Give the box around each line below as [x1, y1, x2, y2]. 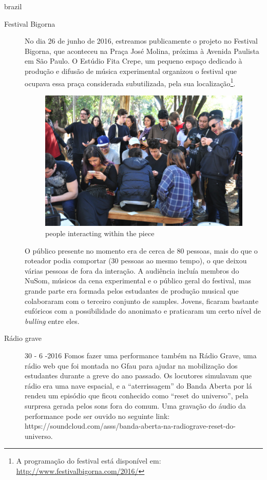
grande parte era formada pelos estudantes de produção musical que [25, 285, 239, 296]
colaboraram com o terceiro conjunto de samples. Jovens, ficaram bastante [25, 295, 259, 306]
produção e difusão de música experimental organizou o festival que [25, 65, 237, 76]
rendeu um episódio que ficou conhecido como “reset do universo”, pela [25, 390, 249, 401]
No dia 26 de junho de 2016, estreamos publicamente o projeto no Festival [25, 35, 258, 46]
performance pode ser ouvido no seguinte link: [25, 410, 170, 421]
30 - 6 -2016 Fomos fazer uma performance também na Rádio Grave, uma [25, 350, 257, 360]
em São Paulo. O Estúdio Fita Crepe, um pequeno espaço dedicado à [25, 55, 242, 66]
